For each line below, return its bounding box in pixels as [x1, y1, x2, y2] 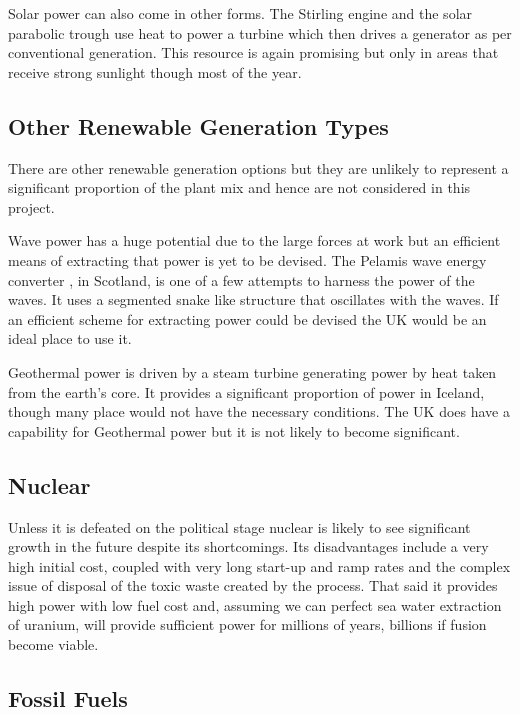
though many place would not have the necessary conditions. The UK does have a [8, 401, 510, 422]
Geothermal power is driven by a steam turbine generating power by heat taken [8, 361, 497, 382]
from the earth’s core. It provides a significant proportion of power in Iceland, [8, 381, 485, 402]
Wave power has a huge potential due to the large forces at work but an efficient [8, 230, 501, 251]
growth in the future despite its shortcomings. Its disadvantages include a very [8, 536, 489, 557]
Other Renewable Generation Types [8, 110, 389, 141]
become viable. [8, 634, 99, 655]
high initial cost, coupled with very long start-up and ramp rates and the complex [8, 555, 511, 576]
